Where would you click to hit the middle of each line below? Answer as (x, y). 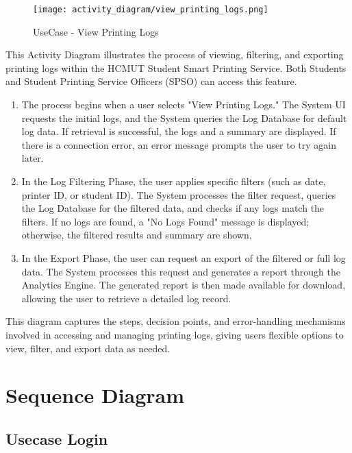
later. (33, 158)
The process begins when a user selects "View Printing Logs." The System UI (184, 105)
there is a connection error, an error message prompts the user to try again (179, 144)
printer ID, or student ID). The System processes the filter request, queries (179, 194)
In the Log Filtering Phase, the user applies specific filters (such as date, (174, 181)
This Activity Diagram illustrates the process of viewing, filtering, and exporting (175, 54)
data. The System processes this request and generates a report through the (181, 271)
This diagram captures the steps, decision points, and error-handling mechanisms (176, 321)
